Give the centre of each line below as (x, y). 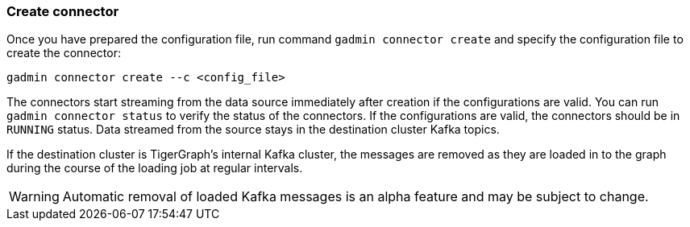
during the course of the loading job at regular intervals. (155, 168)
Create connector (63, 11)
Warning (34, 197)
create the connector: (64, 53)
